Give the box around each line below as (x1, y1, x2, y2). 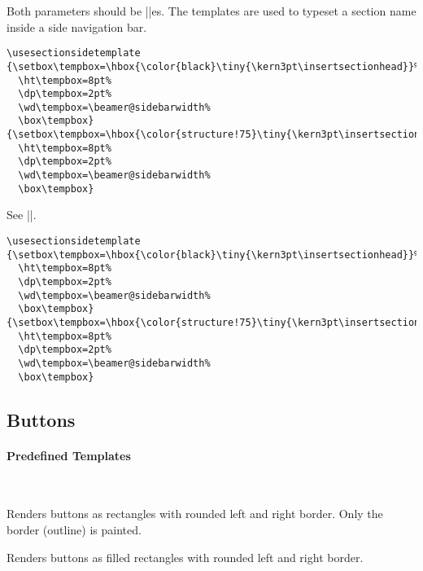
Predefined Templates (7, 446, 131, 463)
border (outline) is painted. (7, 520, 142, 538)
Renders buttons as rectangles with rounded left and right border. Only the (7, 505, 383, 522)
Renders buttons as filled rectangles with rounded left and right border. (7, 548, 364, 565)
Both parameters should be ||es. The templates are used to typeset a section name (7, 2, 416, 19)
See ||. (7, 206, 37, 223)
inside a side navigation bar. (7, 18, 147, 35)
